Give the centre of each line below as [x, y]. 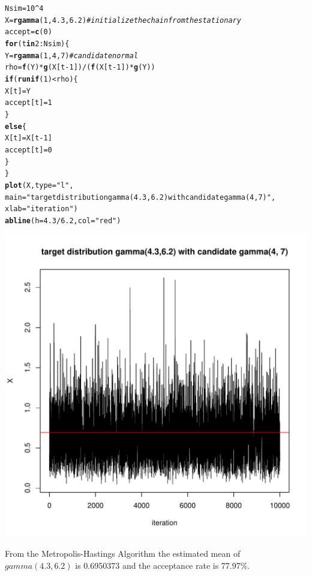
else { [16, 126]
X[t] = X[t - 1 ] [28, 138]
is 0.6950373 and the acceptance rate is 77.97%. [163, 565]
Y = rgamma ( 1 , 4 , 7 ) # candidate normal [72, 55]
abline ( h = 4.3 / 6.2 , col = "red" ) [63, 220]
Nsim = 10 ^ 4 [24, 8]
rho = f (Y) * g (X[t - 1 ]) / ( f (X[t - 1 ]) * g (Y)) [80, 67]
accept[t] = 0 [28, 150]
